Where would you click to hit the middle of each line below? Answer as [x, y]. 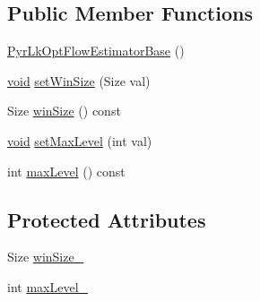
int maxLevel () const [66, 171]
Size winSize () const [64, 111]
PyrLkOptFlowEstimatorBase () [96, 51]
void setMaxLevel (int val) [80, 140]
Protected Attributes [107, 219]
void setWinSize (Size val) [79, 80]
